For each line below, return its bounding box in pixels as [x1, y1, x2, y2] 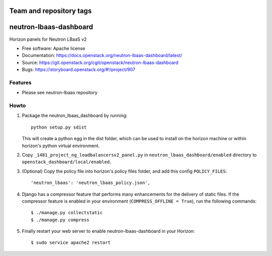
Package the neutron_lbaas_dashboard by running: [22, 112, 128, 118]
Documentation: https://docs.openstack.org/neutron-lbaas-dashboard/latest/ [22, 52, 182, 58]
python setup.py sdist [31, 124, 87, 130]
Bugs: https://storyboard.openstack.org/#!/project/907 [22, 67, 135, 73]
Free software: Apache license [22, 45, 86, 51]
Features [9, 79, 32, 86]
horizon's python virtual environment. [22, 143, 100, 149]
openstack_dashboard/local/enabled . [22, 159, 111, 165]
